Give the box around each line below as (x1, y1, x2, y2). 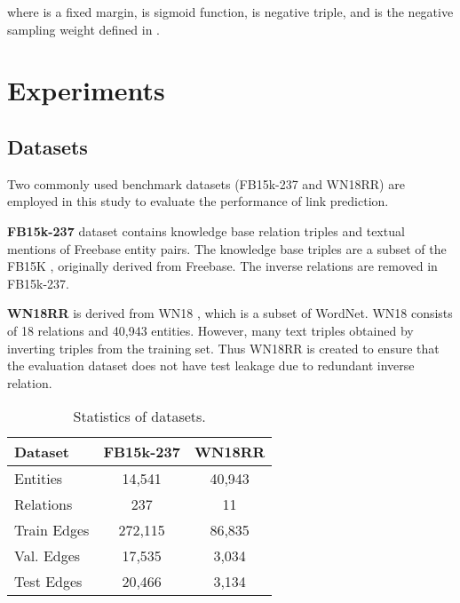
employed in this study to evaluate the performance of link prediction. (7, 192, 389, 210)
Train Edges (14, 520, 90, 541)
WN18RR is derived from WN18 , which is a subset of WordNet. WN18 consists (7, 304, 453, 322)
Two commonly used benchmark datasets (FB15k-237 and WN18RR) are (7, 174, 405, 193)
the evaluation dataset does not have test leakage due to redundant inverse (7, 356, 415, 375)
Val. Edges (14, 545, 81, 567)
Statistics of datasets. (73, 406, 206, 427)
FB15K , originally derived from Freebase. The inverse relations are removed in (7, 257, 438, 275)
